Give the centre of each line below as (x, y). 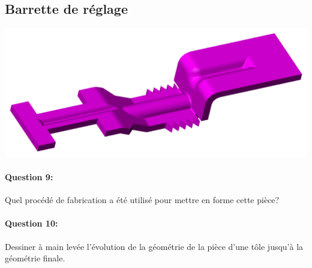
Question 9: (29, 177)
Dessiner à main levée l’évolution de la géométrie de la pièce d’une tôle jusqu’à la (154, 246)
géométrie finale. (35, 258)
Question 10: (31, 223)
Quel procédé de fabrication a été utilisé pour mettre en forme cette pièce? (142, 200)
